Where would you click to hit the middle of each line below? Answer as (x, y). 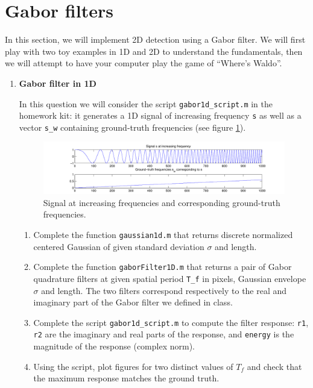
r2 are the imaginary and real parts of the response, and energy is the (164, 334)
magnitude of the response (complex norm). (114, 346)
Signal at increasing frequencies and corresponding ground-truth (162, 202)
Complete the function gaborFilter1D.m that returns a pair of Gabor (163, 267)
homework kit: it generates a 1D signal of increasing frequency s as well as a (160, 115)
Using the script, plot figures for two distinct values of (133, 366)
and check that (274, 366)
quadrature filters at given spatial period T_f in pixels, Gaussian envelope (170, 278)
